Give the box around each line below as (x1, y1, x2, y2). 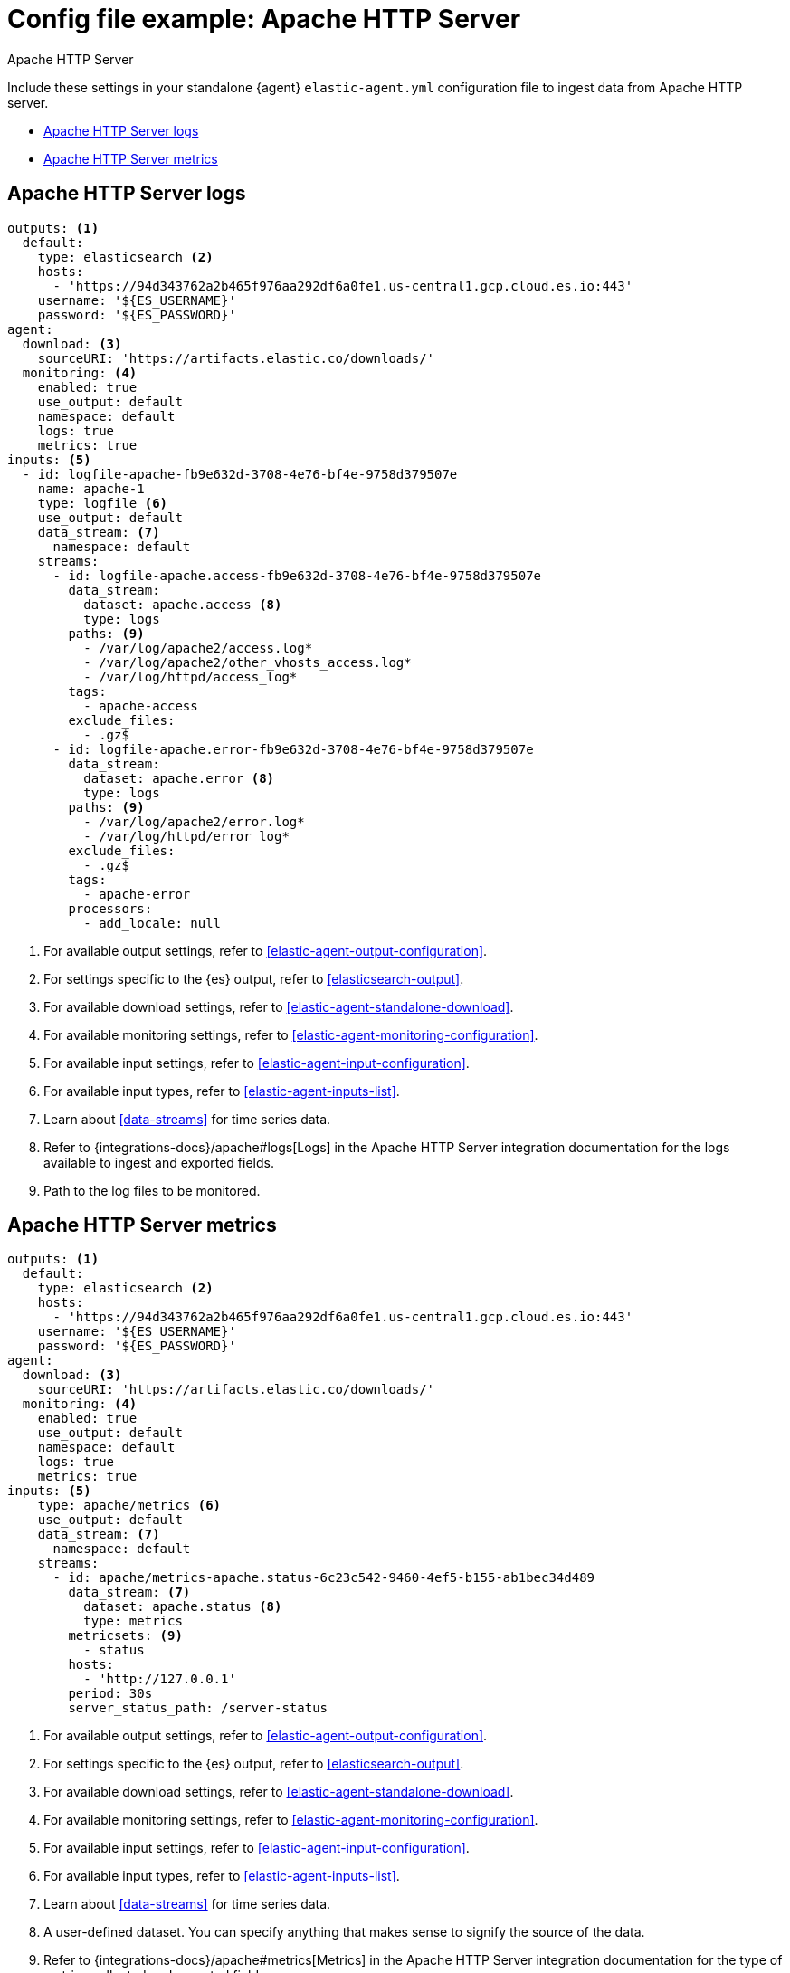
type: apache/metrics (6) (37, 1498, 222, 1513)
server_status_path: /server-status (68, 1701, 328, 1716)
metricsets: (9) (68, 1628, 183, 1644)
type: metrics (83, 1614, 183, 1629)
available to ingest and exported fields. (43, 1154, 274, 1170)
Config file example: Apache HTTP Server (7, 4, 521, 34)
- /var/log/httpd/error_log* (83, 828, 290, 844)
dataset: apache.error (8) (83, 770, 275, 786)
